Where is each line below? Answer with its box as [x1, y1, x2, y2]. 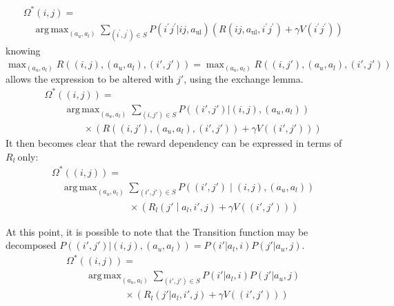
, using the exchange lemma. [184, 71, 304, 85]
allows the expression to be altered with [6, 71, 174, 85]
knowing [6, 43, 41, 57]
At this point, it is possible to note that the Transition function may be [6, 224, 308, 238]
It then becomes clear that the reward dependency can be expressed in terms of [6, 135, 342, 150]
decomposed [6, 238, 57, 252]
